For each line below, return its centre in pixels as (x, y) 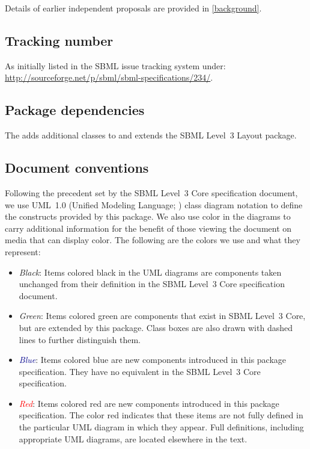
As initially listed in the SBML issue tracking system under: (115, 65)
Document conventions (77, 168)
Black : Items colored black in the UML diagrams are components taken (150, 272)
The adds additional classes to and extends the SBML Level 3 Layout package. (151, 135)
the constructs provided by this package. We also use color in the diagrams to (148, 216)
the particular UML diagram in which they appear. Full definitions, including (161, 427)
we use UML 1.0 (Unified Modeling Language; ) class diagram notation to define (154, 204)
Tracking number (59, 40)
